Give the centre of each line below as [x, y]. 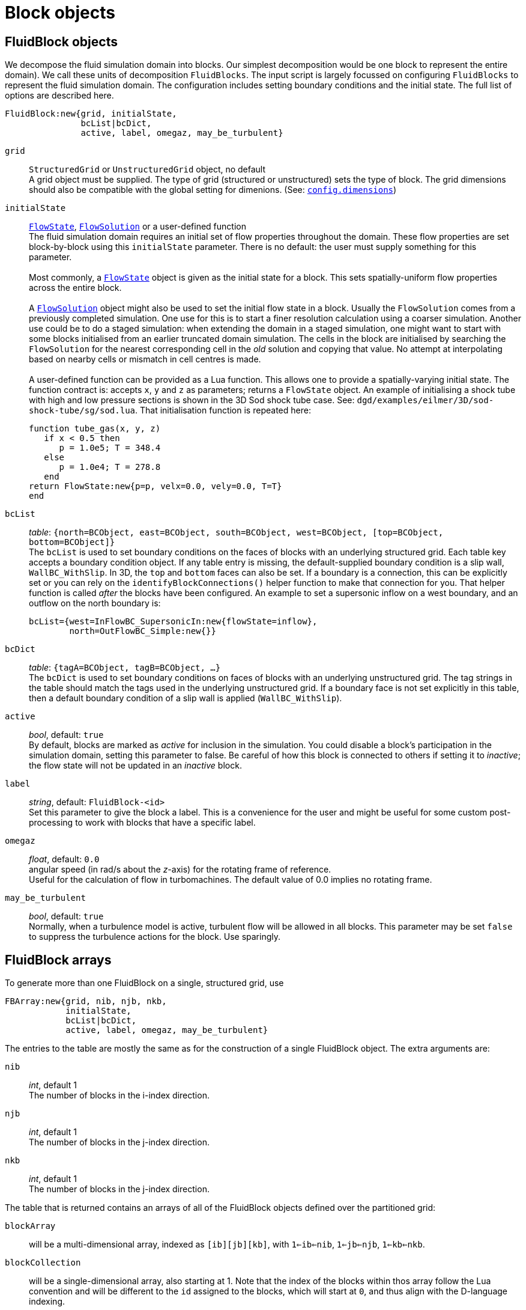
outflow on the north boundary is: [95, 603]
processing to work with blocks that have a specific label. [142, 823]
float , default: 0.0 [64, 859]
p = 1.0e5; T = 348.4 [110, 448]
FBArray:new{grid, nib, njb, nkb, [86, 1001]
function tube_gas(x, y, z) [95, 429]
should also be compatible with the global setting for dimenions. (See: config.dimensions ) [213, 190]
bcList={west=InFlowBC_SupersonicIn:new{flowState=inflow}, [173, 622]
